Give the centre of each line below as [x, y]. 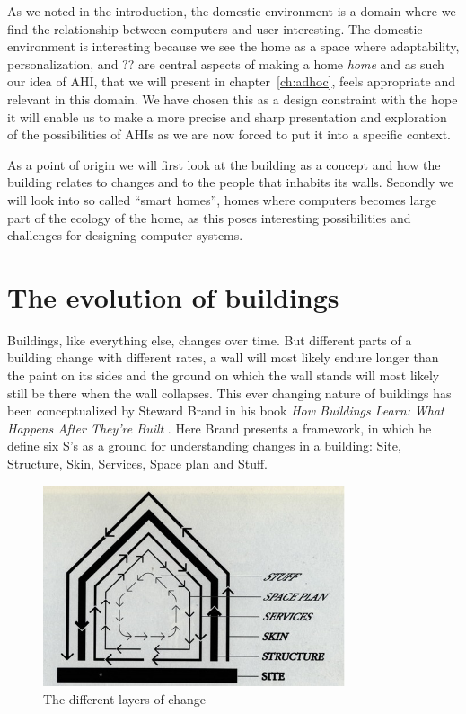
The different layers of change [124, 698]
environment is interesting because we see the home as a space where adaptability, [233, 46]
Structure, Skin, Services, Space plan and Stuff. [137, 463]
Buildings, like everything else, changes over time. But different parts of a [210, 339]
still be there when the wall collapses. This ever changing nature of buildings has [229, 393]
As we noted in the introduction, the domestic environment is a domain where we [232, 11]
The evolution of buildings [173, 296]
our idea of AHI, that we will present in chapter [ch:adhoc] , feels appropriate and [231, 81]
